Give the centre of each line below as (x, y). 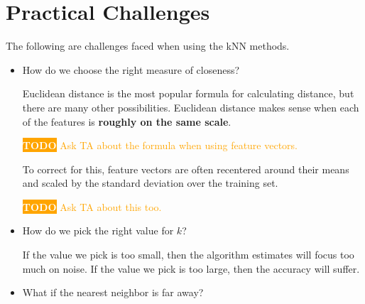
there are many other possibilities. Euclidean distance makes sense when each (191, 107)
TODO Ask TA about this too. (92, 206)
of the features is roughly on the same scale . (127, 121)
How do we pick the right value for (98, 230)
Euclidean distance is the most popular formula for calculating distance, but (188, 93)
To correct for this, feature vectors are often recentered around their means (186, 169)
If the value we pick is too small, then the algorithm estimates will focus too (188, 255)
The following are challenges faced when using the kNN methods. (148, 46)
